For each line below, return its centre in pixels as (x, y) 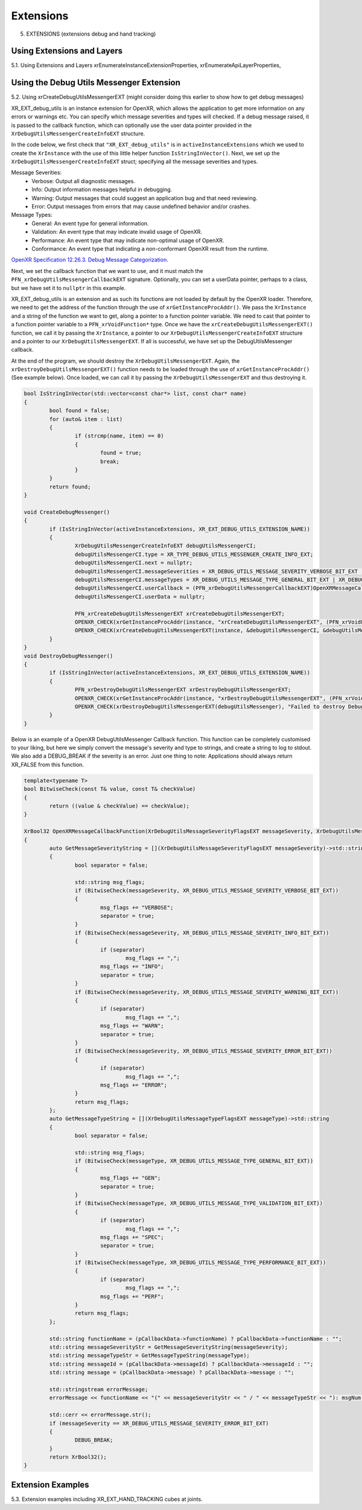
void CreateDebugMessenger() (67, 512)
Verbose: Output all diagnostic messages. (84, 181)
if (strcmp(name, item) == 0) (119, 436)
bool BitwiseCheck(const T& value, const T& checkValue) (110, 789)
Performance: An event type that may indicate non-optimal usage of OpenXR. (128, 240)
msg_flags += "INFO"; (132, 966)
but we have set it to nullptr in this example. (68, 288)
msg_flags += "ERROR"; (133, 1085)
